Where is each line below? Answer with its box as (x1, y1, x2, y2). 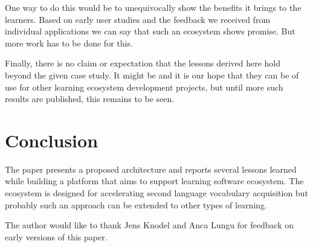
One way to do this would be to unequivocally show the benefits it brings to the (5, 1, 302, 13)
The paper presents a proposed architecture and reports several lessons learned (5, 162, 297, 175)
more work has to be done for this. (5, 36, 133, 49)
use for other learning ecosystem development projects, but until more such (5, 80, 283, 93)
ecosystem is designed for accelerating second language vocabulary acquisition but (5, 187, 308, 199)
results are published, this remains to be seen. (5, 92, 175, 105)
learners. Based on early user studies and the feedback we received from (5, 13, 271, 25)
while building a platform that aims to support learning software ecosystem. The (5, 175, 304, 187)
